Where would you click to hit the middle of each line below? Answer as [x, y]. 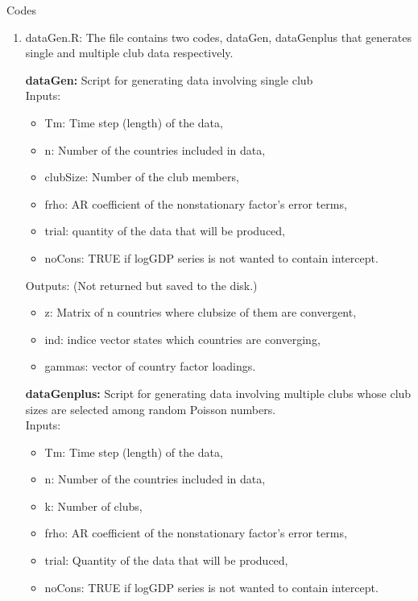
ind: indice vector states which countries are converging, [182, 339]
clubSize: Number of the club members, [142, 177]
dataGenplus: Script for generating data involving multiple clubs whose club [218, 393]
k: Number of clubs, [93, 506]
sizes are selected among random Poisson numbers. [151, 409]
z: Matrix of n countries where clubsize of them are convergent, [201, 312]
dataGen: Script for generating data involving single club [169, 79]
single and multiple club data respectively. [129, 53]
